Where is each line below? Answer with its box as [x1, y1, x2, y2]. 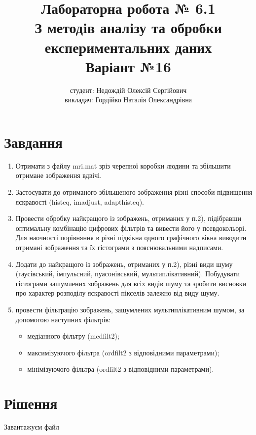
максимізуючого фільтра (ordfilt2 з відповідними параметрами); [27, 347, 219, 357]
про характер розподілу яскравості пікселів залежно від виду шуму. [15, 288, 219, 298]
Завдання [4, 131, 63, 152]
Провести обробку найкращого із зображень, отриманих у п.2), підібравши [15, 213, 241, 223]
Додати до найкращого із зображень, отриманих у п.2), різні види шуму [15, 259, 233, 269]
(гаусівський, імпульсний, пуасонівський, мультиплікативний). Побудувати [15, 268, 240, 279]
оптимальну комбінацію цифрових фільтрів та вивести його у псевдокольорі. [15, 222, 247, 233]
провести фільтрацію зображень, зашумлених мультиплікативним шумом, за [15, 304, 245, 314]
